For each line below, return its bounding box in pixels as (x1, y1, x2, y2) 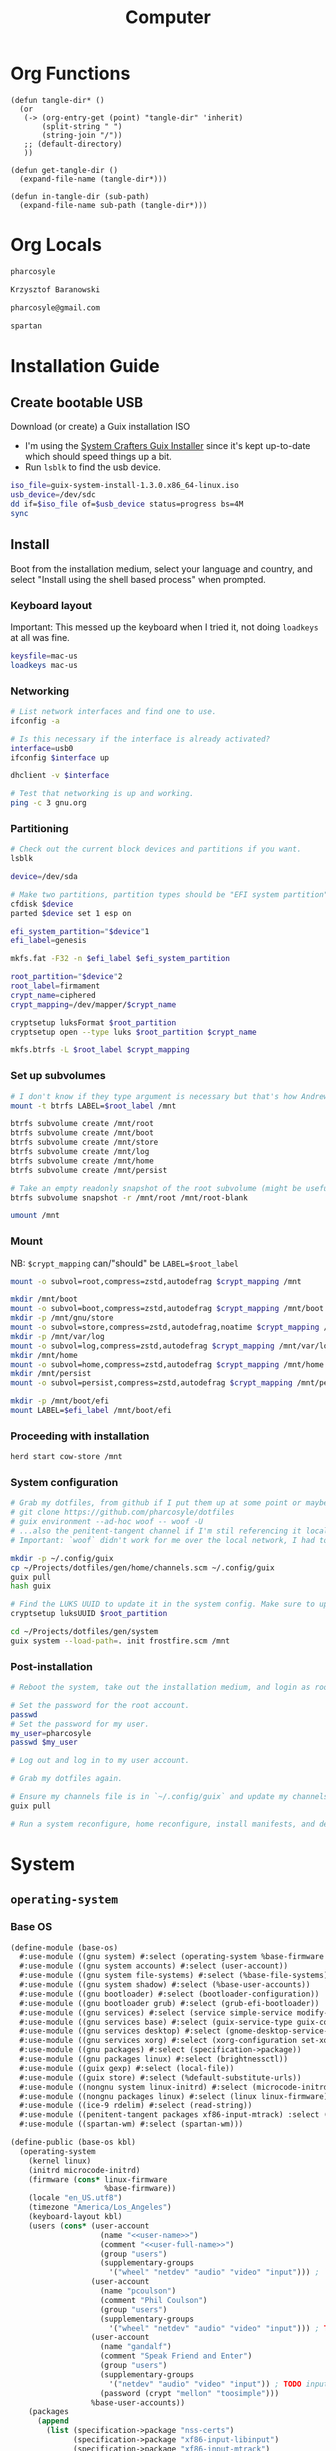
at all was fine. (10, 631, 70, 643)
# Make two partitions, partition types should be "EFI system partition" (10, 889, 329, 900)
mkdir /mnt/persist (10, 1369, 92, 1379)
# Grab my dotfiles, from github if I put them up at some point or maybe (10, 1498, 329, 1508)
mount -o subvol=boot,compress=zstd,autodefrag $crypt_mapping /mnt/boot (10, 1304, 325, 1314)
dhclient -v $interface (10, 771, 110, 781)
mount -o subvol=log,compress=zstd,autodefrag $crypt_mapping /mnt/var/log (10, 1341, 333, 1351)
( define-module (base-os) (10, 1942, 118, 1953)
